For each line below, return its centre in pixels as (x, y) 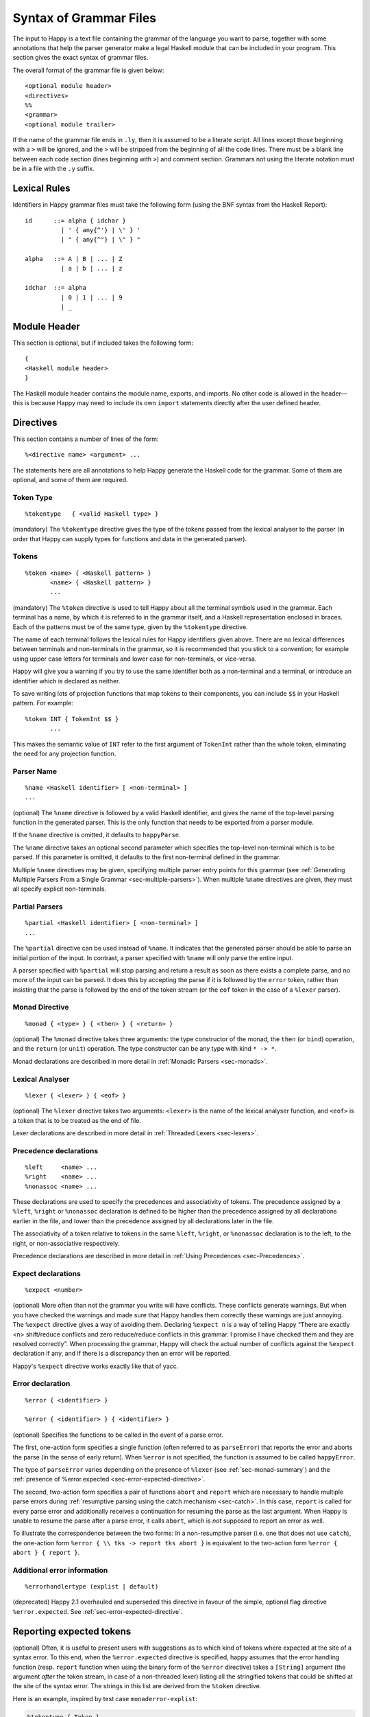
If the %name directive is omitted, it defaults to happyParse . (97, 835)
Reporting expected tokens (72, 1631)
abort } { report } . (46, 1553)
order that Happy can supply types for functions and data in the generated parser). (129, 538)
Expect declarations (47, 1273)
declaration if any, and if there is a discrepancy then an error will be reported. (122, 1354)
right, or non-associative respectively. (66, 1243)
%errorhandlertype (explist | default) (92, 1587)
